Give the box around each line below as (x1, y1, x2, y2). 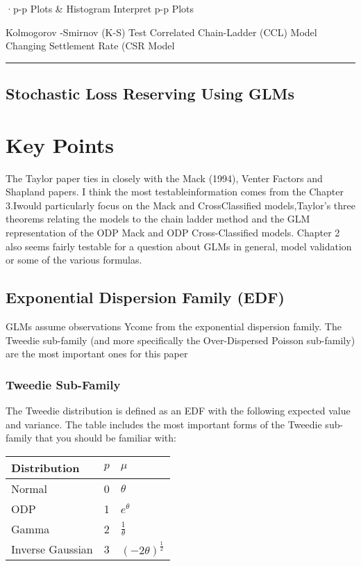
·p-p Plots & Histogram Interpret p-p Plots (6, 1, 194, 15)
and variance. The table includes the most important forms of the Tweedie (6, 417, 322, 431)
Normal (11, 480, 48, 496)
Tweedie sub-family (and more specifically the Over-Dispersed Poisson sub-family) (6, 332, 355, 347)
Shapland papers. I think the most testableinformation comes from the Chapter (6, 184, 344, 199)
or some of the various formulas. (6, 252, 142, 267)
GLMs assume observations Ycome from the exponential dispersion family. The (6, 319, 342, 334)
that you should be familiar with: (35, 430, 176, 445)
